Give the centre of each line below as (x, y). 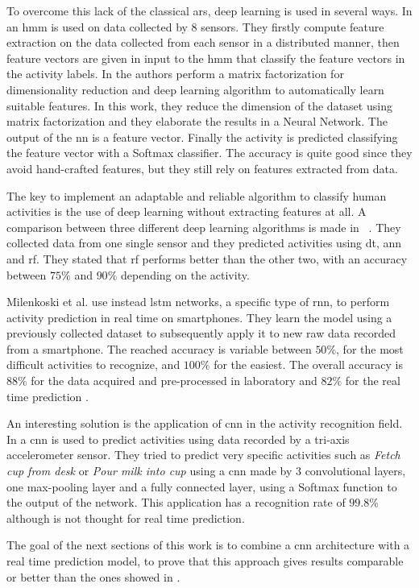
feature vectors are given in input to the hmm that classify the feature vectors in (206, 58)
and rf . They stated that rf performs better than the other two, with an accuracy (207, 258)
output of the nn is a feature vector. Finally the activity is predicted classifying (202, 137)
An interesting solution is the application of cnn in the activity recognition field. (205, 423)
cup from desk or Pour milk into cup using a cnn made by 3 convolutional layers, (206, 471)
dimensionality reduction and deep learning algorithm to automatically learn (195, 89)
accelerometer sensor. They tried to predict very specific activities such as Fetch (203, 455)
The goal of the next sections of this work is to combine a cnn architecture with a (208, 545)
